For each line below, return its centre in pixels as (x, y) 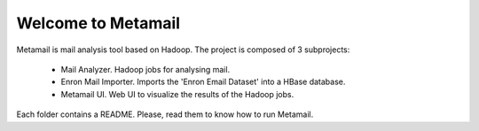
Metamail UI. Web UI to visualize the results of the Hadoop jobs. (177, 94)
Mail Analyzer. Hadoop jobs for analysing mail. (145, 69)
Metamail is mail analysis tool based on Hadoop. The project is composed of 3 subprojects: (183, 50)
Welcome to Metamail (98, 23)
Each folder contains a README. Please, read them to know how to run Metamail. (165, 114)
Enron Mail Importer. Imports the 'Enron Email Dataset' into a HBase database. (203, 82)
